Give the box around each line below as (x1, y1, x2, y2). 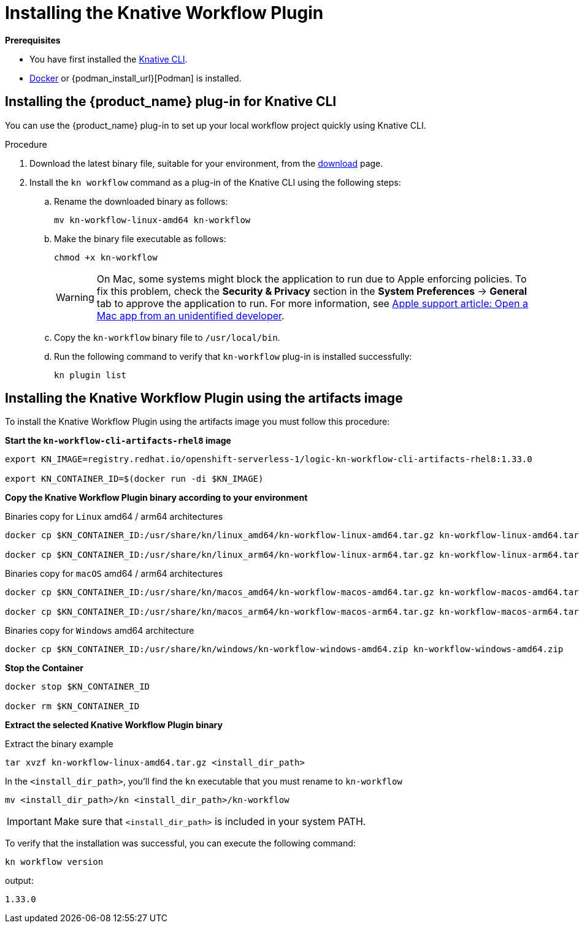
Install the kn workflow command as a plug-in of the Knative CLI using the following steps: (29, 177, 401, 188)
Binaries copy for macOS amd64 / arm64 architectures (5, 568, 223, 579)
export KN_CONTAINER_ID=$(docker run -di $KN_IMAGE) (5, 474, 264, 484)
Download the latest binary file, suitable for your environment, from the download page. (29, 158, 383, 169)
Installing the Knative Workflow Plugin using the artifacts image (5, 390, 403, 406)
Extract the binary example (5, 739, 113, 750)
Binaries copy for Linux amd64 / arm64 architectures (5, 511, 223, 522)
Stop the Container (5, 663, 83, 674)
